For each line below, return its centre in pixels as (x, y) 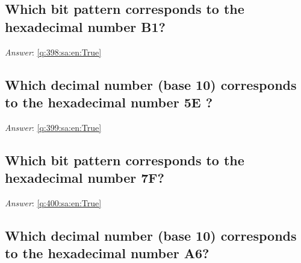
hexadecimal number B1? (85, 26)
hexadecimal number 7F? (85, 178)
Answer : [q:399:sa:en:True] (53, 127)
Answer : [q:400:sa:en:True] (53, 202)
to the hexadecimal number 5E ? (109, 102)
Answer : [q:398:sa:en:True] (53, 52)
